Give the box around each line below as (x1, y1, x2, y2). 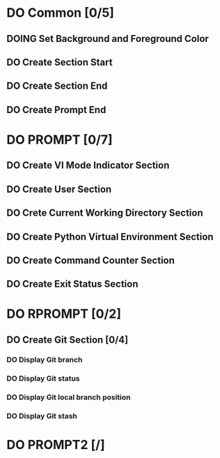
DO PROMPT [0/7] (6, 131, 113, 147)
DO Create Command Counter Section (6, 254, 175, 266)
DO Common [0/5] (6, 5, 114, 21)
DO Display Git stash (6, 411, 78, 420)
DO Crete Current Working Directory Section (6, 207, 203, 219)
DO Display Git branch (6, 355, 83, 364)
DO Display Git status (6, 374, 81, 383)
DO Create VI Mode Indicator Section (6, 159, 170, 172)
